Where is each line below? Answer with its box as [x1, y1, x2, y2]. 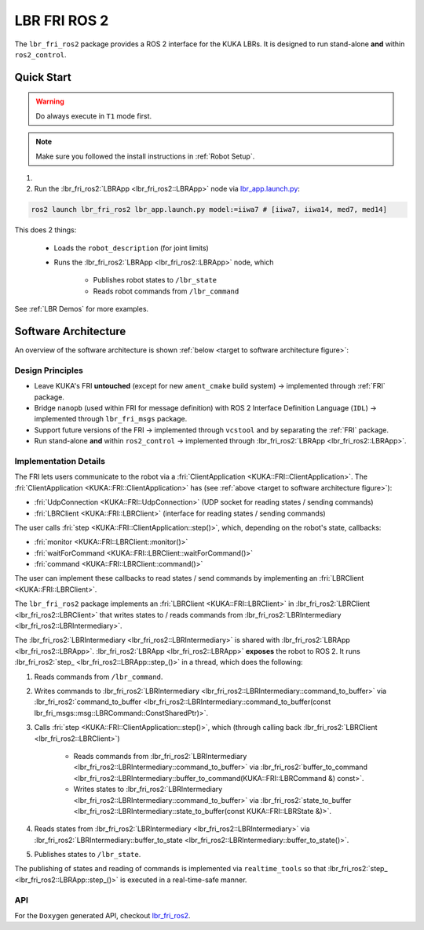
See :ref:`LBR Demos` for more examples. [14, 305, 149, 314]
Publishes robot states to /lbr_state [93, 275, 217, 285]
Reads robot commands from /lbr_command [93, 286, 239, 296]
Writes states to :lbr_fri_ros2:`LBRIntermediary [73, 785, 223, 794]
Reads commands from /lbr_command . [34, 672, 163, 681]
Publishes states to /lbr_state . [34, 850, 141, 859]
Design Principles [14, 365, 84, 376]
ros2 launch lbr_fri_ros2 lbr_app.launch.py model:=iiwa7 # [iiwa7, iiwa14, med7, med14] [31, 205, 388, 214]
